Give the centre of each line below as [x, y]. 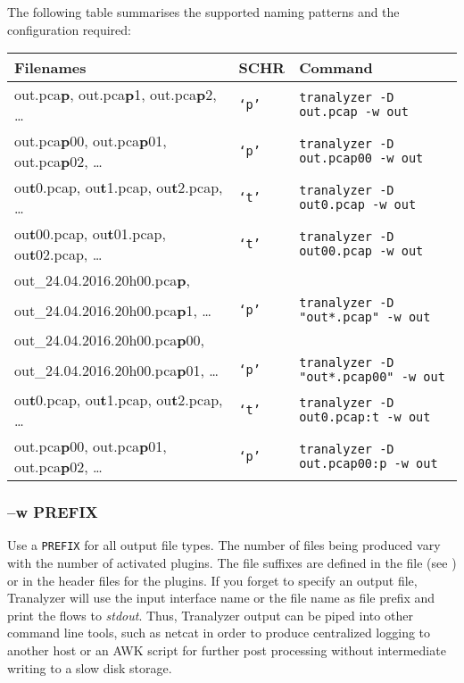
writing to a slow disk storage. [90, 667]
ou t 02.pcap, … [58, 254]
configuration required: [69, 29]
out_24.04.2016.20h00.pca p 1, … [113, 310]
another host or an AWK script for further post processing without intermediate [227, 650]
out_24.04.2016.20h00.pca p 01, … [116, 370]
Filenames [50, 68]
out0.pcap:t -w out [365, 417]
